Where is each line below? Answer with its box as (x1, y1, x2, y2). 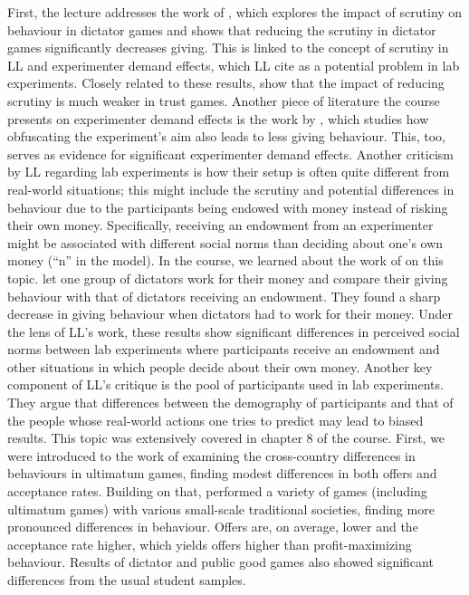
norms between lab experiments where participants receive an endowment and (7, 340, 440, 359)
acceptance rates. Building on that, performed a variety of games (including (7, 482, 427, 501)
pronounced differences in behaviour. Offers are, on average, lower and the (7, 517, 418, 536)
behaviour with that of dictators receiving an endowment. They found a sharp (7, 286, 441, 305)
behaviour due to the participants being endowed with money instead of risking (7, 197, 448, 216)
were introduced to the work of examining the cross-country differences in (7, 446, 416, 465)
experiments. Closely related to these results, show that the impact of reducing (7, 73, 445, 92)
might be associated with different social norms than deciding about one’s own (7, 233, 444, 252)
